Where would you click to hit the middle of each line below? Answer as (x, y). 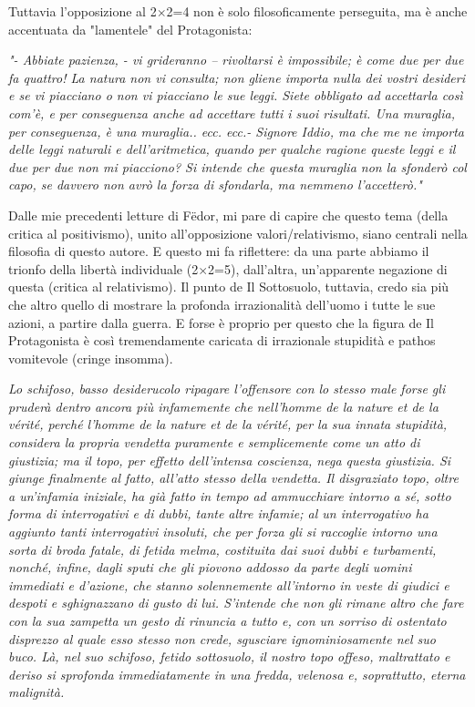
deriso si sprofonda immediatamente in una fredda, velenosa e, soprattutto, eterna (237, 674)
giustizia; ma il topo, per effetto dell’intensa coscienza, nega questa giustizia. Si (230, 460)
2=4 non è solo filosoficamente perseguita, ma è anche (317, 11)
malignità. (36, 692)
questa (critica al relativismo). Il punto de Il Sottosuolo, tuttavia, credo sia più (229, 287)
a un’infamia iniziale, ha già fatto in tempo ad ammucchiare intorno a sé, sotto (230, 495)
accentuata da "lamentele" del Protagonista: (130, 29)
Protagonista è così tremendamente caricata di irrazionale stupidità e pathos (222, 340)
